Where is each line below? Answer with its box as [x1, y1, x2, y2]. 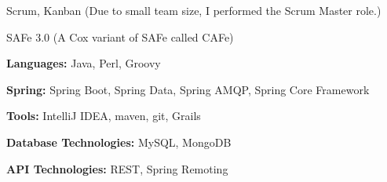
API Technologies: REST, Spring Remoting [6, 160, 228, 177]
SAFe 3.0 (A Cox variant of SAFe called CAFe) [6, 28, 234, 45]
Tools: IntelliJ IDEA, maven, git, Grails [6, 107, 201, 124]
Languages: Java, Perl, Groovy [6, 55, 161, 71]
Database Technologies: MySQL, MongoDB [6, 133, 232, 150]
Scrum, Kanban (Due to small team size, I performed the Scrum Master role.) [6, 2, 382, 18]
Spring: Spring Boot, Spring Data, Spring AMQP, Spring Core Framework [6, 81, 370, 97]
